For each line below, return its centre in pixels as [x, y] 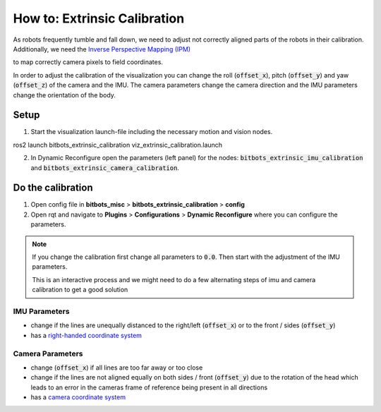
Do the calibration [53, 188]
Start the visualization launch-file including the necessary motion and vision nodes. [152, 132]
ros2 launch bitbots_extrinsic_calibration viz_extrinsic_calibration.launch [117, 145]
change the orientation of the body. [65, 95]
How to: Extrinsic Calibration [99, 18]
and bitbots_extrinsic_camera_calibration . [105, 168]
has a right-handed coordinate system [86, 335]
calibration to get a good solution [80, 290]
